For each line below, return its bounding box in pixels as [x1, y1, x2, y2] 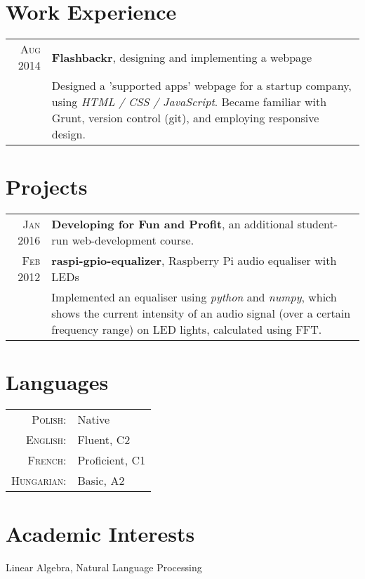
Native [77, 411, 110, 428]
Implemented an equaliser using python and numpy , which [51, 289, 337, 306]
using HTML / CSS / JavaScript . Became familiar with [51, 93, 327, 110]
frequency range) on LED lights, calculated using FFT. [51, 321, 322, 338]
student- [297, 216, 338, 233]
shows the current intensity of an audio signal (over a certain [51, 305, 351, 322]
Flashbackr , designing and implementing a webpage [51, 48, 312, 65]
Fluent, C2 [77, 431, 131, 448]
